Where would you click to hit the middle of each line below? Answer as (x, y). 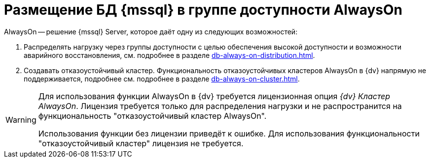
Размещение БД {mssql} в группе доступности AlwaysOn (203, 10)
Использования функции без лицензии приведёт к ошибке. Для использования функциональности (229, 133)
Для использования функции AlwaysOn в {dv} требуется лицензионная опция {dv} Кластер (214, 96)
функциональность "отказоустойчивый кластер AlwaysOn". (152, 116)
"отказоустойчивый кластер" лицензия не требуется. (141, 143)
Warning (21, 120)
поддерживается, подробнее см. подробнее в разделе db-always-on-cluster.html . (162, 79)
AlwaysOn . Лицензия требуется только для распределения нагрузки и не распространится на (220, 106)
